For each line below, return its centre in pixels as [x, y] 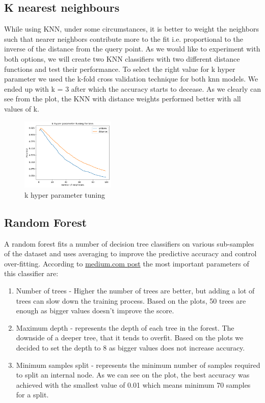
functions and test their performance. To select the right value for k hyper [120, 69]
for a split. [32, 395]
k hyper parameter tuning [65, 194]
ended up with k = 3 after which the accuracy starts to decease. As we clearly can [132, 88]
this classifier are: [31, 273]
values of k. [22, 108]
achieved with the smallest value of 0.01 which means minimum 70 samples [133, 384]
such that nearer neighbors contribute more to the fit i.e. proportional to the [124, 38]
